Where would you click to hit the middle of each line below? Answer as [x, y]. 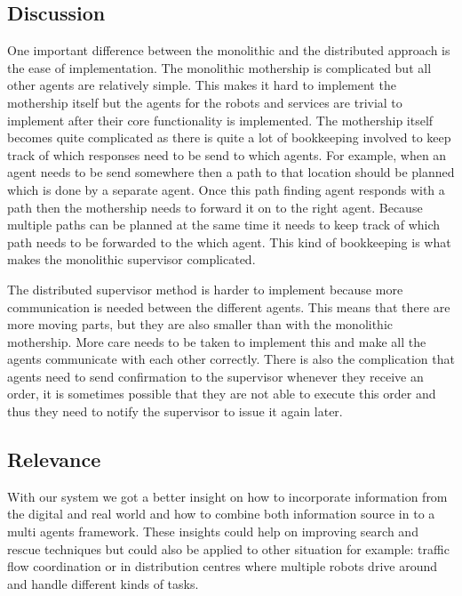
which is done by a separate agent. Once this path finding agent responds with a [226, 189]
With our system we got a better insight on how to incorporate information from [227, 496]
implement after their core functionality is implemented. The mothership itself [220, 120]
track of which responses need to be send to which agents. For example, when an [227, 154]
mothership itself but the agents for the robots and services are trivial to [205, 102]
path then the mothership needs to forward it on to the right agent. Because [215, 207]
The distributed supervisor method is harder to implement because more [205, 289]
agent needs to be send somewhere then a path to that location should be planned [231, 172]
